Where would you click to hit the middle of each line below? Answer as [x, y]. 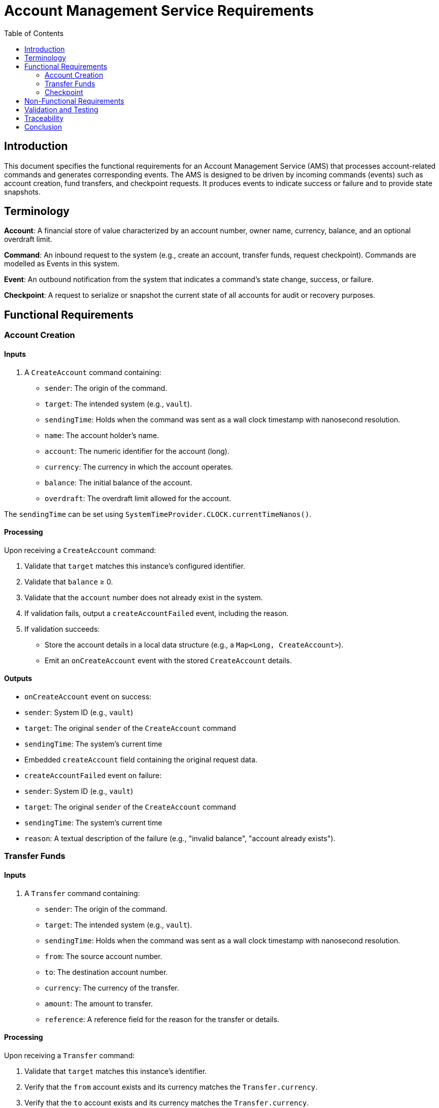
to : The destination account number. [106, 972]
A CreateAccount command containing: [93, 372]
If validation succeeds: [62, 629]
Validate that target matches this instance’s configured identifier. [135, 566]
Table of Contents [34, 33]
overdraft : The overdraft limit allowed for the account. [138, 498]
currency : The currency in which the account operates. [139, 467]
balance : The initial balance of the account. [119, 482]
